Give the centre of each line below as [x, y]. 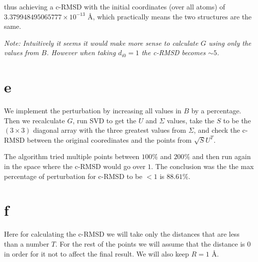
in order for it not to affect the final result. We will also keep [97, 253]
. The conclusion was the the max [203, 166]
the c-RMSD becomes [173, 52]
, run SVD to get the [104, 120]
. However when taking [81, 52]
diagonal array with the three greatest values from [110, 130]
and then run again [221, 156]
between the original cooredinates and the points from [109, 139]
